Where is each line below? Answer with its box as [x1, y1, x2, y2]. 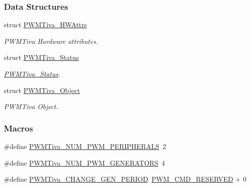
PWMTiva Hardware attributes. [4, 36, 98, 46]
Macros [4, 122, 33, 134]
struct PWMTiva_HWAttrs [4, 19, 87, 30]
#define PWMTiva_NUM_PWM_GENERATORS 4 [4, 157, 165, 168]
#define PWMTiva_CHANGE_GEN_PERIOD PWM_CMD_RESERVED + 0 [4, 174, 247, 184]
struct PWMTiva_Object [4, 85, 80, 95]
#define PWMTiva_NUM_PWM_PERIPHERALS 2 [4, 141, 166, 151]
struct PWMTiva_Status [4, 52, 79, 62]
